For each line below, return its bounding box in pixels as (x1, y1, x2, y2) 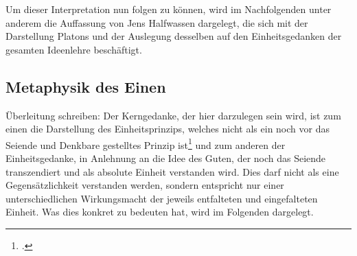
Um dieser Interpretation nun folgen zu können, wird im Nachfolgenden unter (5, 2, 332, 16)
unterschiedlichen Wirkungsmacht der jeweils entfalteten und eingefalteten (5, 191, 318, 205)
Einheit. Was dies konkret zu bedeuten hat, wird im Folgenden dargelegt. (5, 205, 314, 219)
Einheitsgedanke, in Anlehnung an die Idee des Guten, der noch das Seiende (5, 151, 326, 165)
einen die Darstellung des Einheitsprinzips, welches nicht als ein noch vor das (5, 121, 330, 136)
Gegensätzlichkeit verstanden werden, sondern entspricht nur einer (5, 178, 284, 192)
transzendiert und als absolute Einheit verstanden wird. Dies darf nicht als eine (5, 164, 339, 178)
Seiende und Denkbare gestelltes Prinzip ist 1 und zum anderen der (5, 135, 286, 152)
